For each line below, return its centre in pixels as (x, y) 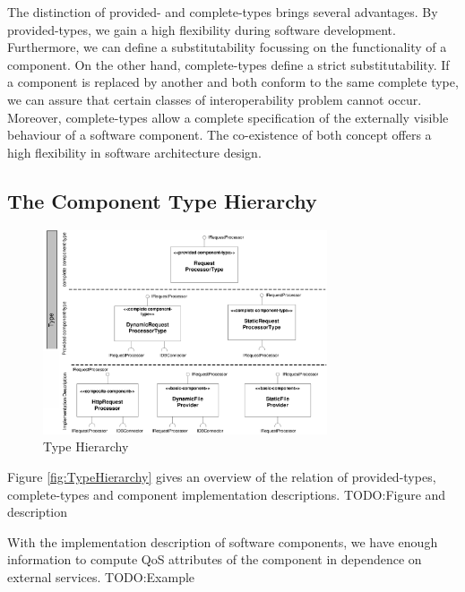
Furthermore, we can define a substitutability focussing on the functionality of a (227, 47)
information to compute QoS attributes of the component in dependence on (215, 559)
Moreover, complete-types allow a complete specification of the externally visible (228, 117)
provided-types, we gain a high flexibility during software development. (202, 29)
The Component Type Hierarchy (162, 200)
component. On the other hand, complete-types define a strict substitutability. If (228, 64)
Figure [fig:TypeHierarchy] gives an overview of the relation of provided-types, (222, 477)
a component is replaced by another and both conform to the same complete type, (233, 82)
